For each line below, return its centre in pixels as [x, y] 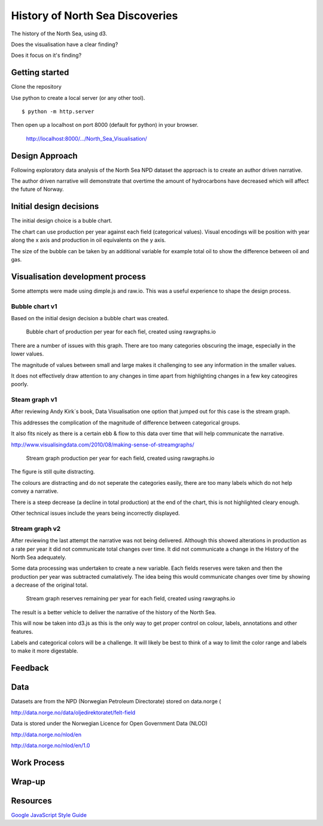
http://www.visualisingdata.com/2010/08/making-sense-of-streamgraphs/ [103, 444]
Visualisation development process [78, 276]
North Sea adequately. [39, 557]
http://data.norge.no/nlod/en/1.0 [51, 745]
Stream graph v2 [36, 529]
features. [22, 631]
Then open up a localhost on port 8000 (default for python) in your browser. [105, 125]
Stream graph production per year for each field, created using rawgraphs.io [120, 458]
